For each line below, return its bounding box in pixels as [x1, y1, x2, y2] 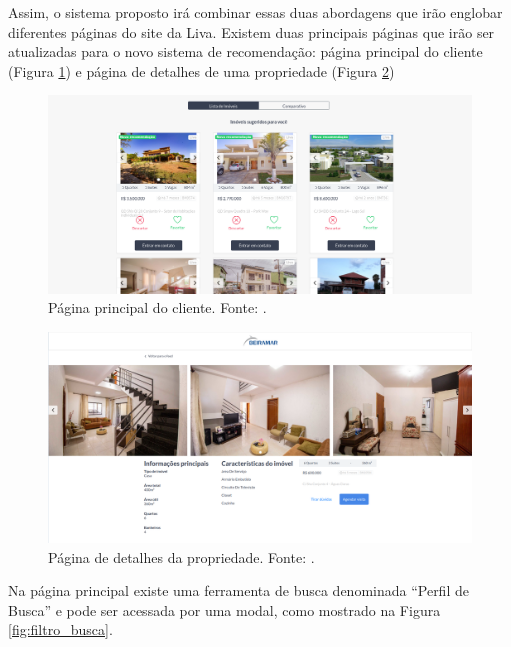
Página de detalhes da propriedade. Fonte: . [48, 546, 315, 567]
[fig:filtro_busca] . [8, 619, 113, 640]
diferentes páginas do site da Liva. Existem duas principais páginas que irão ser [8, 21, 495, 42]
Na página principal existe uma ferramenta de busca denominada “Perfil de [8, 580, 469, 601]
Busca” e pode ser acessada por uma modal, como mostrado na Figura [8, 599, 441, 620]
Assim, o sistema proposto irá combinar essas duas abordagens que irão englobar [8, 2, 503, 22]
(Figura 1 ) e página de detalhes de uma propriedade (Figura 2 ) [8, 60, 395, 81]
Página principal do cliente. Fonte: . [48, 297, 267, 318]
